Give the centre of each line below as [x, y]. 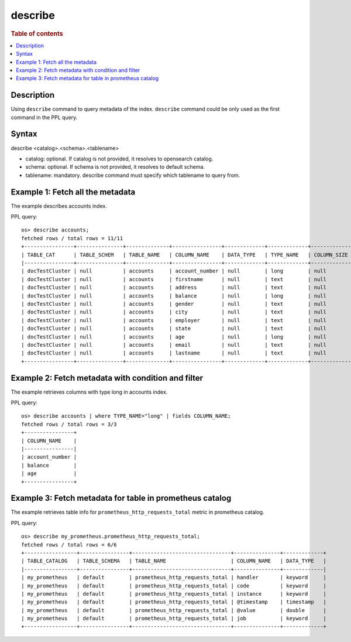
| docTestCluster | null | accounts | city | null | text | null [174, 312]
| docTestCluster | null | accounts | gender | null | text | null [174, 304]
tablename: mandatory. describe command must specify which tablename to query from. [133, 175]
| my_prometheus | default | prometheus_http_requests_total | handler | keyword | [174, 578]
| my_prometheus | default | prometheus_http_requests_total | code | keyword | [174, 585]
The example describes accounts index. [59, 206]
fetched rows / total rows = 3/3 [69, 424]
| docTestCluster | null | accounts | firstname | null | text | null [174, 279]
